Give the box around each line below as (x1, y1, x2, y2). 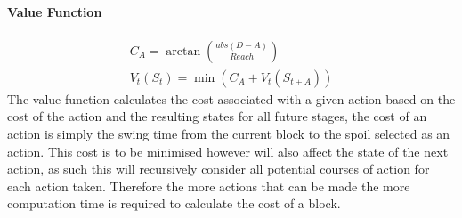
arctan (166, 44, 201, 58)
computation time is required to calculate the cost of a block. (7, 194, 341, 213)
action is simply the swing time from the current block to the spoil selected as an (7, 125, 450, 143)
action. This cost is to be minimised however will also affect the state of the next (7, 141, 449, 160)
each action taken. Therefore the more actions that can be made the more (7, 176, 410, 195)
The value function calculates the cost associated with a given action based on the (7, 89, 456, 108)
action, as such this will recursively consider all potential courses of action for (7, 159, 430, 178)
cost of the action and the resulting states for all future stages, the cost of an (7, 107, 427, 125)
